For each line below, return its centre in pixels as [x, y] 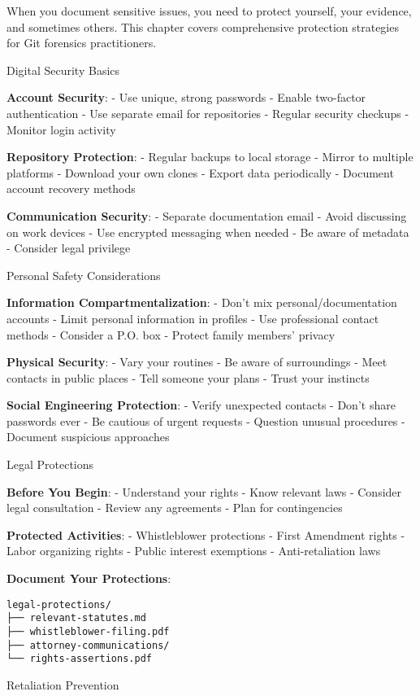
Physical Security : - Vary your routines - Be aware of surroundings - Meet [197, 362]
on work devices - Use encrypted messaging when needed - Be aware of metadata [208, 232]
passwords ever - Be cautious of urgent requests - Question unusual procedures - [206, 420]
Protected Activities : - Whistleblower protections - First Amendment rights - [206, 534]
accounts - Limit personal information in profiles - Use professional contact [193, 318]
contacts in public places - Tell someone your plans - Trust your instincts [188, 377]
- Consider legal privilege [69, 248]
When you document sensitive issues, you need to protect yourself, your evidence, [209, 11]
